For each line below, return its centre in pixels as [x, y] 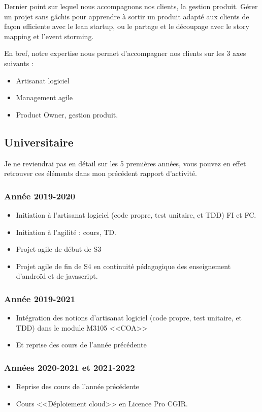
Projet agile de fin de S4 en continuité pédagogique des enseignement [123, 266]
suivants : [19, 63]
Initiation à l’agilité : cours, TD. [66, 232]
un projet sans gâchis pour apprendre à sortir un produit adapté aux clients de [127, 16]
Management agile [44, 97]
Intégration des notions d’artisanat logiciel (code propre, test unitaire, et [129, 318]
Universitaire [39, 142]
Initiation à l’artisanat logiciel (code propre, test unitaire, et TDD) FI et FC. [136, 214]
